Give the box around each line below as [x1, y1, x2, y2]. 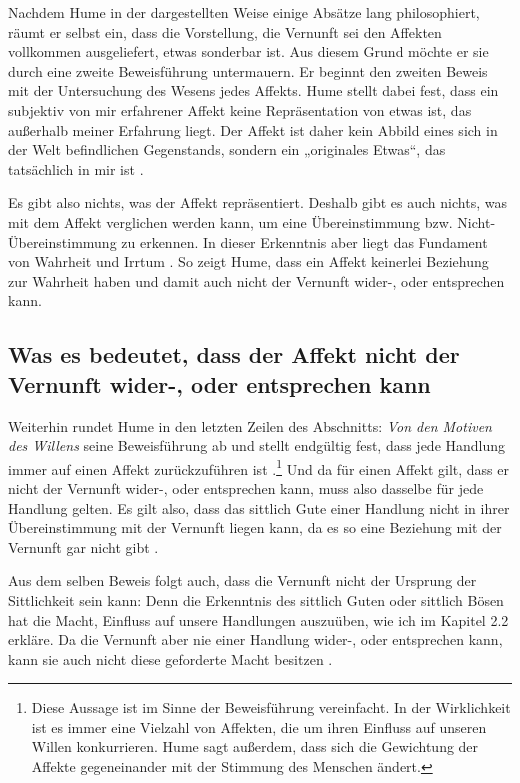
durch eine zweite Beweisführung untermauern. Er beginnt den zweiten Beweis [8, 60, 488, 81]
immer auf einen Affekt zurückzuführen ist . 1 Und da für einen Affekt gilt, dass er [8, 455, 509, 479]
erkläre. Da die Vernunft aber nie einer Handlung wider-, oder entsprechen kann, [8, 629, 503, 650]
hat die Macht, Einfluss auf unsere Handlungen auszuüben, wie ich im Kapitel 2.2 [8, 609, 509, 630]
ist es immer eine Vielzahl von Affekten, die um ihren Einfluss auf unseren [31, 716, 487, 737]
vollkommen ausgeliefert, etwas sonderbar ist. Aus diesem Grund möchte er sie [8, 41, 489, 62]
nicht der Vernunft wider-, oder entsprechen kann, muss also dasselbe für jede [8, 477, 484, 498]
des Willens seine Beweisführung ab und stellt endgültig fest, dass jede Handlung [8, 435, 506, 456]
